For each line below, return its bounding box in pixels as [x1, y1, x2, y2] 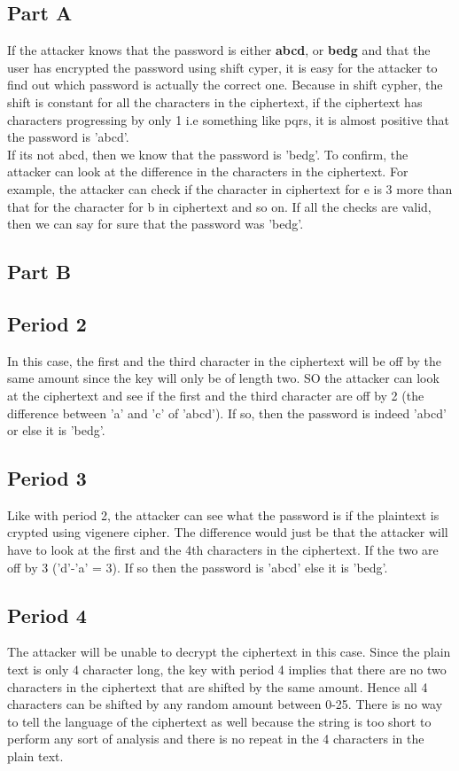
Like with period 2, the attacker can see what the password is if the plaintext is [7, 505, 440, 524]
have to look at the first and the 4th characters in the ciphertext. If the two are [7, 541, 439, 559]
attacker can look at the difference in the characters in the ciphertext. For [7, 162, 408, 181]
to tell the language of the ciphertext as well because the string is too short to [7, 712, 432, 730]
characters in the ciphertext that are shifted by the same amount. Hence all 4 [7, 677, 428, 696]
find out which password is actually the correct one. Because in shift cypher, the [7, 75, 443, 94]
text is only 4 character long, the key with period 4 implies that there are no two [7, 660, 447, 679]
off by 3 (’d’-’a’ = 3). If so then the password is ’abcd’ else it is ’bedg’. [7, 557, 388, 576]
